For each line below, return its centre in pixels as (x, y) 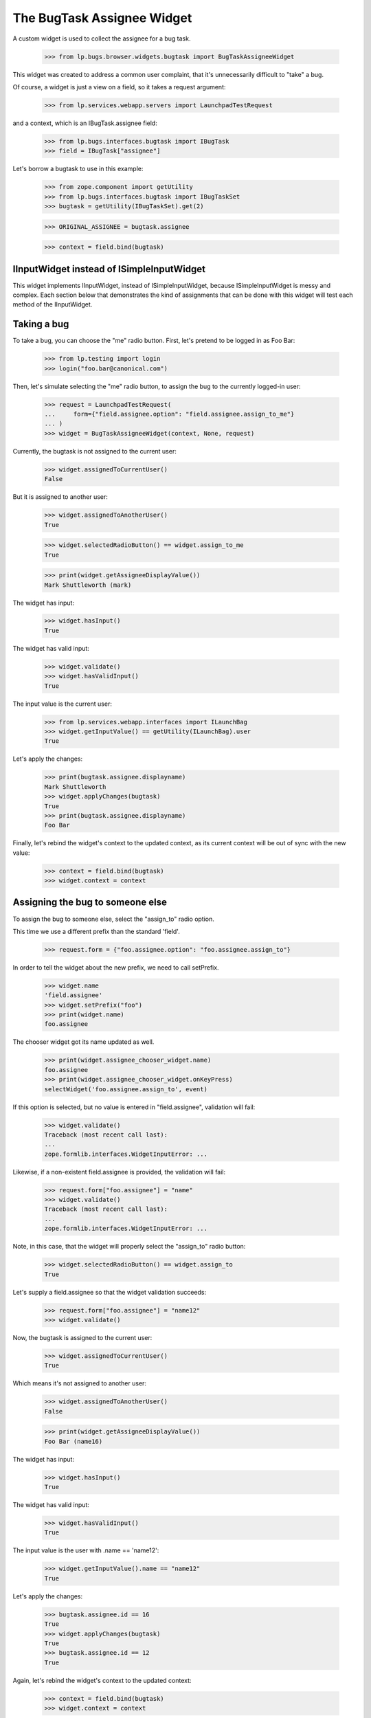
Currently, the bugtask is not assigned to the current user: (94, 451)
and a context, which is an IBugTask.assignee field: (85, 123)
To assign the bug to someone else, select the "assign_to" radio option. (113, 919)
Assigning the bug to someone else (90, 903)
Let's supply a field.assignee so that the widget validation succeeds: (109, 1292)
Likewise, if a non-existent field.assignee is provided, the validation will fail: (119, 1172)
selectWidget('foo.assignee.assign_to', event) (126, 1089)
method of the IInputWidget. (53, 304)
